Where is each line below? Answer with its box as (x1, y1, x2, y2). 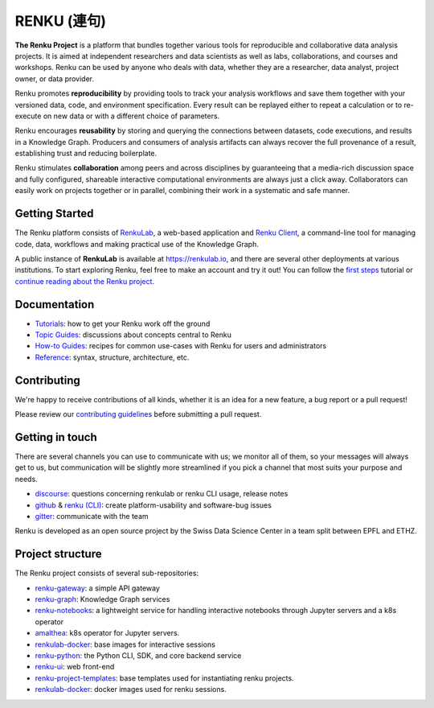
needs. (14, 474, 38, 484)
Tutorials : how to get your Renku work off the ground (35, 319, 211, 328)
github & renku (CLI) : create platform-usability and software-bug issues (35, 500, 272, 510)
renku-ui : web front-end (35, 662, 115, 672)
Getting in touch (14, 430, 98, 444)
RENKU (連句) (14, 12, 107, 30)
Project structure (14, 547, 102, 561)
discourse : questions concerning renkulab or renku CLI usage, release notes (35, 489, 289, 499)
